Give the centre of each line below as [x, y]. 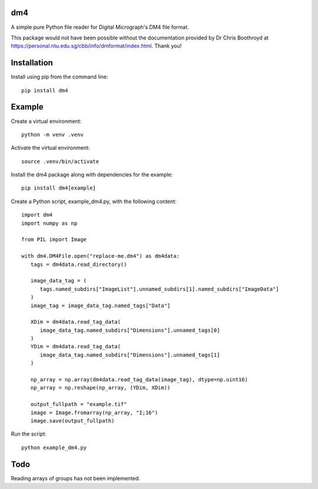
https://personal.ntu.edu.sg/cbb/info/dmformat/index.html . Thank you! [96, 46]
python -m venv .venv [52, 134]
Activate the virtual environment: [51, 148]
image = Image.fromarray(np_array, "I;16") [94, 413]
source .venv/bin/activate [60, 161]
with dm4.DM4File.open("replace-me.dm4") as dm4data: [100, 256]
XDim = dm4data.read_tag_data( [75, 322]
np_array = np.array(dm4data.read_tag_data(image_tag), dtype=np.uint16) [139, 380]
